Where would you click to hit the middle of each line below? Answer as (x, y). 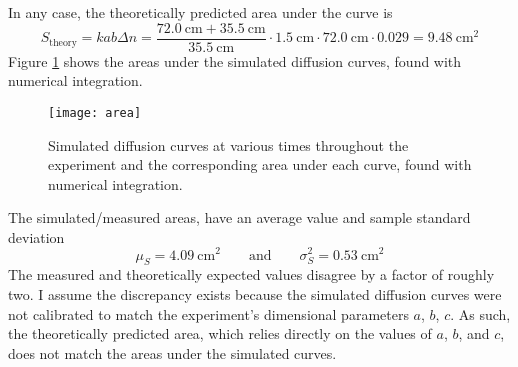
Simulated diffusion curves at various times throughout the (228, 144)
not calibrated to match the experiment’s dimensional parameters (208, 313)
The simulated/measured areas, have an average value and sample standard (239, 217)
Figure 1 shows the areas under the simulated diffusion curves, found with (235, 60)
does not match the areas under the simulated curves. (172, 352)
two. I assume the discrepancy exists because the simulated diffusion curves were (255, 293)
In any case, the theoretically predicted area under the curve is (200, 12)
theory (63, 42)
